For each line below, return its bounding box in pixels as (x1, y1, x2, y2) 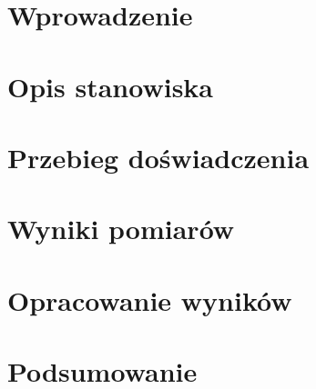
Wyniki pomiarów (7, 210, 235, 247)
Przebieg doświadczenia (7, 138, 310, 175)
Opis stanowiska (7, 67, 213, 105)
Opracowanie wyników (7, 281, 292, 318)
